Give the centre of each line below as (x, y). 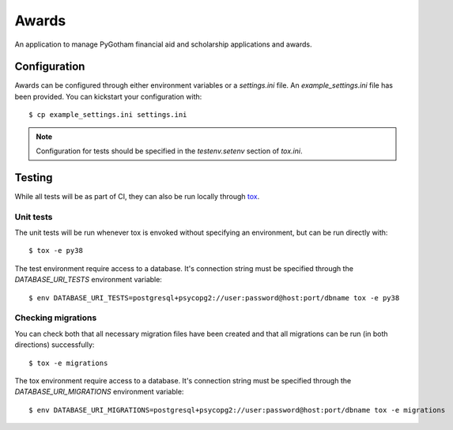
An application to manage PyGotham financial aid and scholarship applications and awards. (163, 44)
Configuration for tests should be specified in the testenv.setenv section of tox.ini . (169, 151)
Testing (34, 177)
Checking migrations (56, 318)
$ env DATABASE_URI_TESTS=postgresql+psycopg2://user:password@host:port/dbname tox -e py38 (214, 298)
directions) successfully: (55, 345)
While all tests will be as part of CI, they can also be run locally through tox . (137, 196)
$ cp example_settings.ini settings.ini (108, 115)
